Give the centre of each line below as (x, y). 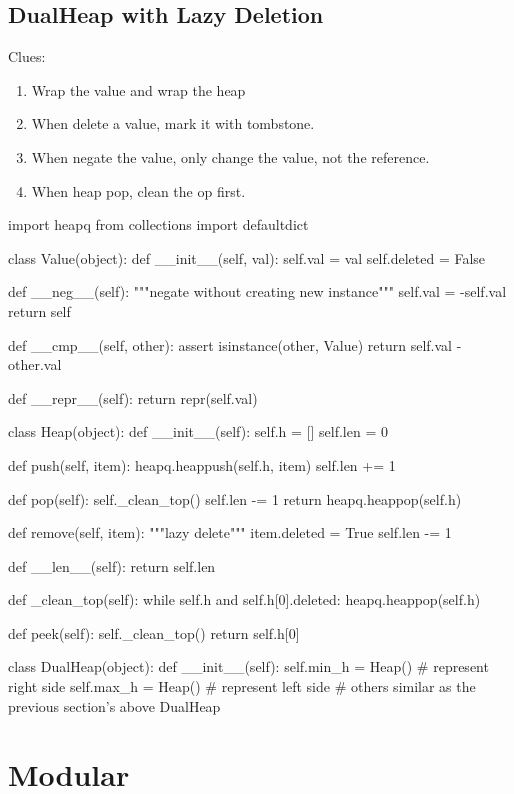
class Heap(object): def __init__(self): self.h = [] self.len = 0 (198, 431)
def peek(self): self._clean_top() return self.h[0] (154, 632)
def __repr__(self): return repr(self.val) (133, 397)
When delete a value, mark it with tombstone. (173, 123)
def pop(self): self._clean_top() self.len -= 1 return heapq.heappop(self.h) (235, 498)
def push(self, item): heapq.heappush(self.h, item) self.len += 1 (202, 464)
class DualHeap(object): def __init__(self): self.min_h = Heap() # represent (248, 666)
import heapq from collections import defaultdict (158, 224)
